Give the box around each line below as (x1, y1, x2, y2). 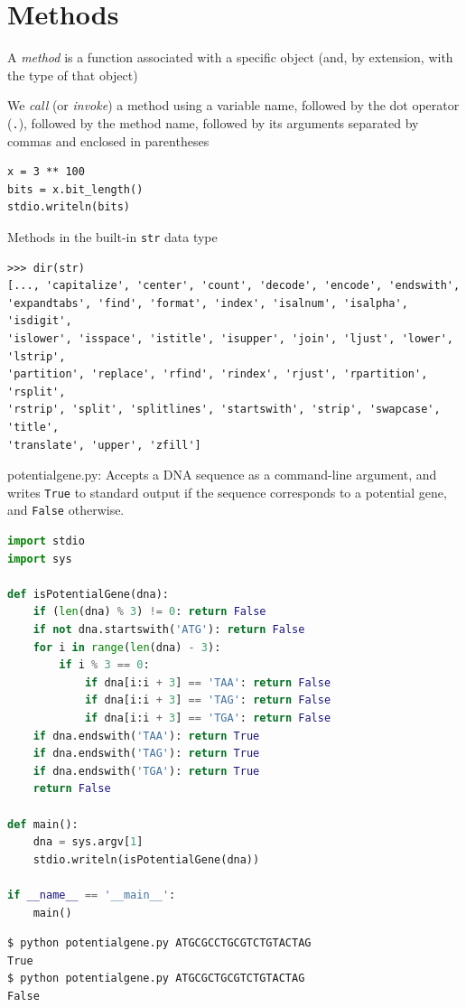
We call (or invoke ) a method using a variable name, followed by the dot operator (7, 96, 460, 115)
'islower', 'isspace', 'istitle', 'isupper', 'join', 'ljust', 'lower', (7, 331, 453, 345)
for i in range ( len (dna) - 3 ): (33, 640, 221, 654)
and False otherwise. (7, 500, 125, 519)
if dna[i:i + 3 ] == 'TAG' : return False (84, 694, 331, 707)
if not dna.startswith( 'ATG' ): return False (33, 623, 305, 636)
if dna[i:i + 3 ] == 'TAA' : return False (84, 676, 331, 689)
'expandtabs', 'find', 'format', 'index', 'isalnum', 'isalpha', (7, 296, 408, 310)
